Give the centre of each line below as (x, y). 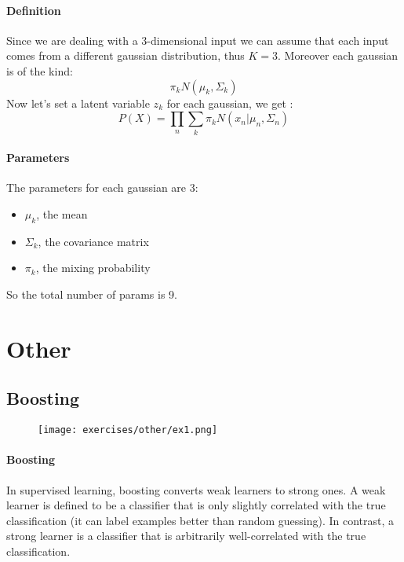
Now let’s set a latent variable (78, 103)
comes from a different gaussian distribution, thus (126, 55)
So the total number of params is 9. (92, 294)
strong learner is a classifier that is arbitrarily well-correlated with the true (186, 536)
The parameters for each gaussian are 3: (102, 187)
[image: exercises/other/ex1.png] (128, 430)
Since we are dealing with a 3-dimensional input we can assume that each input (198, 40)
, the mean (62, 213)
